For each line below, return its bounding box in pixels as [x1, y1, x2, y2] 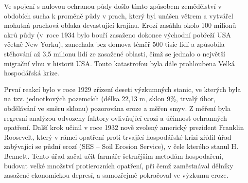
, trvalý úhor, [176, 93, 215, 104]
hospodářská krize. [4, 68, 59, 78]
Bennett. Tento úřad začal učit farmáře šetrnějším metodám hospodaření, [4, 150, 223, 161]
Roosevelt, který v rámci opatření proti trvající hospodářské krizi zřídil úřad [4, 131, 231, 142]
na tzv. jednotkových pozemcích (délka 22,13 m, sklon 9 [4, 93, 171, 104]
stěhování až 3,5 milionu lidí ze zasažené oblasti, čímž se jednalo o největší [4, 48, 225, 58]
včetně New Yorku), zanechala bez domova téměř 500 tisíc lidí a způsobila [4, 39, 225, 49]
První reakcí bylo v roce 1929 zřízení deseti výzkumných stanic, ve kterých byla [4, 84, 241, 94]
